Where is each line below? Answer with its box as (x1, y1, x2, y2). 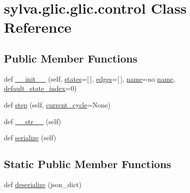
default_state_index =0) (4, 83, 77, 93)
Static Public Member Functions (4, 156, 171, 172)
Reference (4, 17, 72, 37)
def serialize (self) (4, 132, 57, 143)
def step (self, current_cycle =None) (4, 99, 111, 109)
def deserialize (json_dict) (4, 179, 82, 189)
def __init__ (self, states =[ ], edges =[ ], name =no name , (4, 73, 175, 84)
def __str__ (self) (4, 116, 61, 126)
